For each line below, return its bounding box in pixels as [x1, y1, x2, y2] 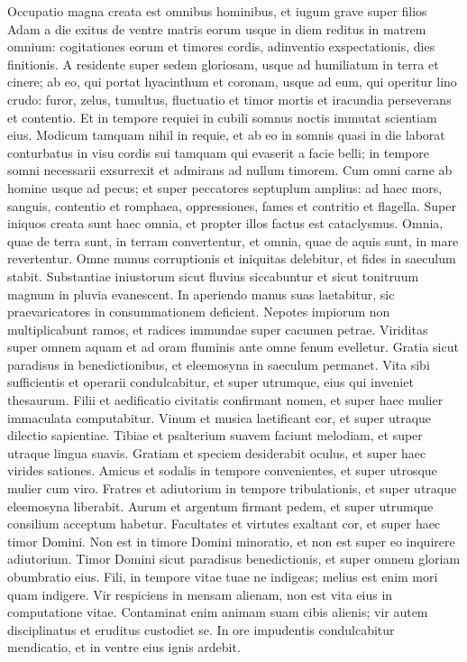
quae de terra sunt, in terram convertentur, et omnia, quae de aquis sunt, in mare [7, 231, 459, 250]
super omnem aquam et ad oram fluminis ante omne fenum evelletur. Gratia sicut [7, 337, 459, 356]
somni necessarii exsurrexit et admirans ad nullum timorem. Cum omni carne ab [7, 161, 453, 179]
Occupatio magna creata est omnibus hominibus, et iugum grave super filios [7, 2, 427, 20]
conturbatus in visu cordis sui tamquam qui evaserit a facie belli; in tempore [7, 143, 429, 161]
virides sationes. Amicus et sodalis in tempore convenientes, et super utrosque [7, 461, 437, 480]
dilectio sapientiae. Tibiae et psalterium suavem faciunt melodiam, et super [7, 426, 423, 445]
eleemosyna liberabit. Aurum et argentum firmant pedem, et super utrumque [7, 496, 434, 515]
